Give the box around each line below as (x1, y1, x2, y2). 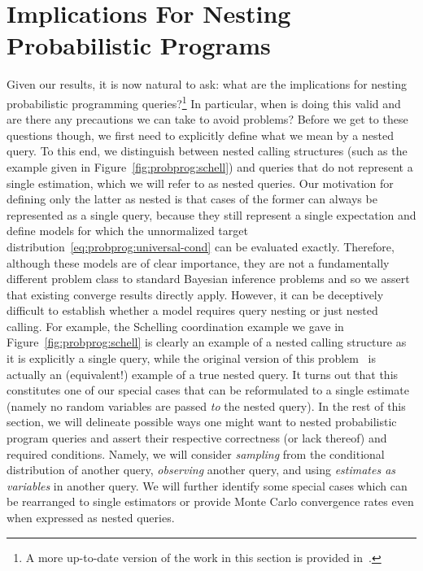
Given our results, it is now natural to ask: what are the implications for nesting (7, 76, 407, 93)
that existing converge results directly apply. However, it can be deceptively (7, 285, 384, 303)
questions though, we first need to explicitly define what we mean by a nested (7, 126, 394, 143)
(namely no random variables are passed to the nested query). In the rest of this (7, 397, 406, 414)
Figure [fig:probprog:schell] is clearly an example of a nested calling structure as (7, 333, 407, 351)
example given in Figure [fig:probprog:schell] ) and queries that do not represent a (7, 158, 413, 175)
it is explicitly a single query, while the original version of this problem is (7, 350, 377, 367)
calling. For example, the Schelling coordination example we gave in (7, 317, 344, 334)
